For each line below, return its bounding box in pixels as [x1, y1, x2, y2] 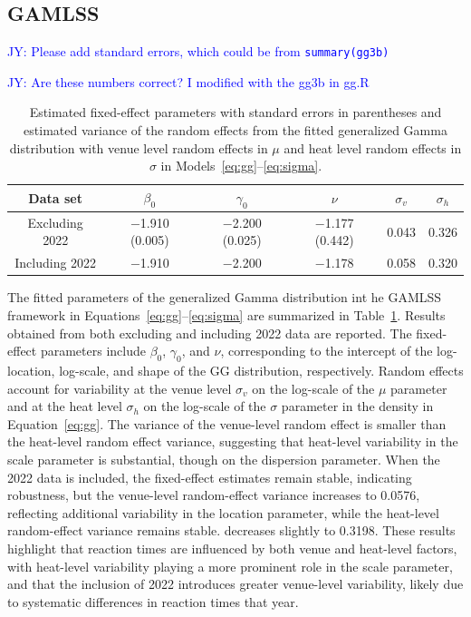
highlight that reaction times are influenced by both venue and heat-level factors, [7, 538, 457, 557]
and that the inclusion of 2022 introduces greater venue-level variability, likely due [7, 574, 464, 593]
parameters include [40, 341, 146, 360]
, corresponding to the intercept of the [220, 341, 433, 360]
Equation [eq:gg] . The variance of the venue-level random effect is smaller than [7, 414, 447, 433]
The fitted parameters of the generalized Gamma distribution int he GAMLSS [7, 288, 442, 307]
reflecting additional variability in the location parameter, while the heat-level [7, 503, 439, 522]
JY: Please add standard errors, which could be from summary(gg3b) [7, 42, 389, 61]
